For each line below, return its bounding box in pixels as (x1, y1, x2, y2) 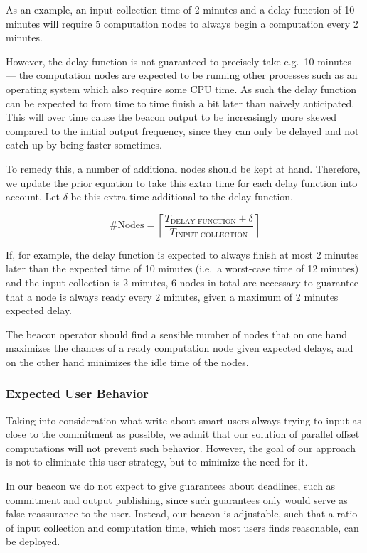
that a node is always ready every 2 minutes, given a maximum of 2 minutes (6, 289, 339, 304)
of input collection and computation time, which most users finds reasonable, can (6, 520, 359, 535)
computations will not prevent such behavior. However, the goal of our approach (6, 440, 356, 455)
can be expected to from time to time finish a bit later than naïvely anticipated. (6, 95, 355, 110)
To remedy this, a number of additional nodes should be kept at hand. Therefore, (6, 161, 361, 176)
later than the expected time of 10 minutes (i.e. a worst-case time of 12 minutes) (6, 261, 359, 276)
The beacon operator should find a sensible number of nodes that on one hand (6, 326, 347, 341)
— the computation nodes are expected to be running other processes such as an (6, 68, 358, 82)
